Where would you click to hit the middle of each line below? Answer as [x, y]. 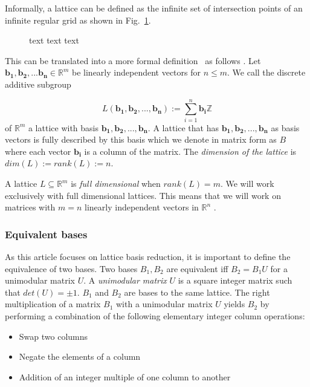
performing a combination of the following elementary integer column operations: [155, 316]
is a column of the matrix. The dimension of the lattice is [190, 151]
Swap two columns [53, 336]
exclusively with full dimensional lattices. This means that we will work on [143, 195]
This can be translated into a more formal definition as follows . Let [133, 60]
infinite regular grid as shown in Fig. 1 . [78, 20]
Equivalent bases [46, 234]
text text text [54, 40]
